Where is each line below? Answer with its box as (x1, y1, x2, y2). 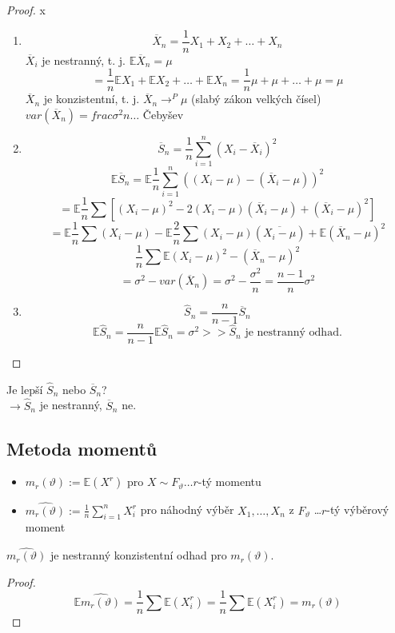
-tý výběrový (326, 501, 389, 518)
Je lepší (6, 380, 43, 397)
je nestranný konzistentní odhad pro (50, 547, 227, 563)
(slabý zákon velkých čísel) (191, 90, 321, 107)
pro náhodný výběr (140, 501, 234, 518)
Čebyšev (142, 105, 184, 122)
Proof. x (6, 2, 46, 18)
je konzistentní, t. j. (43, 90, 140, 107)
